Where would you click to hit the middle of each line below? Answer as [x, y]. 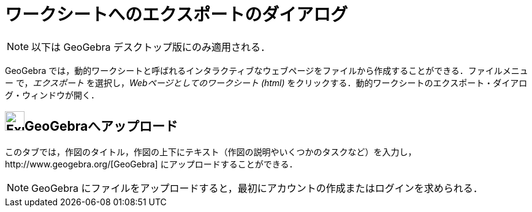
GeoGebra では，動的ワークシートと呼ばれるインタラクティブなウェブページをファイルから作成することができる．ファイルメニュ [267, 70]
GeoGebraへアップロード [101, 126]
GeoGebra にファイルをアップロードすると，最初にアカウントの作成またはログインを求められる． [257, 188]
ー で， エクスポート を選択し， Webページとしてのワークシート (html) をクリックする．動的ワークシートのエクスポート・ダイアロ [266, 82]
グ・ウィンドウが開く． [52, 95]
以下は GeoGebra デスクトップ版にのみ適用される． [151, 47]
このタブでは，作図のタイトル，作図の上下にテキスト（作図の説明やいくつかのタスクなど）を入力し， [211, 152]
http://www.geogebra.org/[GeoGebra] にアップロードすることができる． [151, 164]
